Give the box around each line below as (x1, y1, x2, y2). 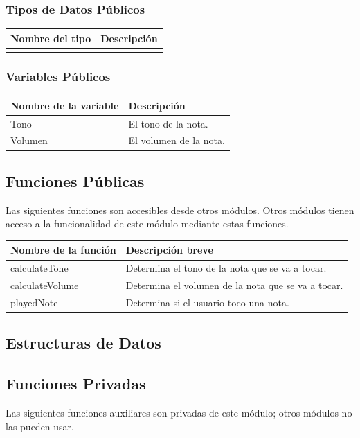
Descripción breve (125, 243, 213, 257)
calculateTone (10, 261, 69, 275)
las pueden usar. (6, 419, 74, 433)
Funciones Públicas (6, 170, 145, 191)
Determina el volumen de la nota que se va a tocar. (125, 278, 343, 292)
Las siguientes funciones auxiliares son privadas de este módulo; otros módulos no (6, 405, 352, 420)
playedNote (10, 295, 58, 309)
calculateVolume (10, 278, 79, 292)
